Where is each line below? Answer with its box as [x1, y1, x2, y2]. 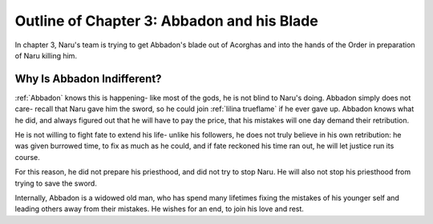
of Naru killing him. [14, 50, 78, 60]
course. [14, 152, 40, 162]
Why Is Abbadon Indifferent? [14, 72, 162, 86]
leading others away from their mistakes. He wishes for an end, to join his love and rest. [14, 204, 305, 214]
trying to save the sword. [14, 178, 98, 188]
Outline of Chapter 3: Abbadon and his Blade [14, 12, 318, 30]
